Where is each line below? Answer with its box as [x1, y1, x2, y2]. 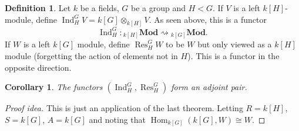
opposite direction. [5, 61, 72, 73]
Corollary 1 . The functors [5, 81, 103, 93]
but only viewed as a [197, 38, 272, 50]
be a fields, [80, 2, 119, 13]
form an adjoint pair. [171, 81, 247, 93]
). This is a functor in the [187, 50, 280, 62]
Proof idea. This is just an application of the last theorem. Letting [5, 102, 243, 114]
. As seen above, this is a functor [149, 13, 267, 25]
